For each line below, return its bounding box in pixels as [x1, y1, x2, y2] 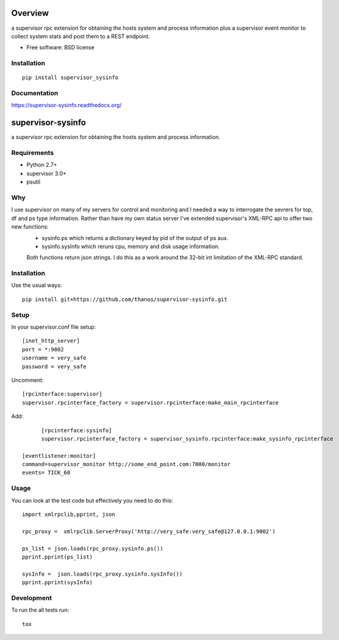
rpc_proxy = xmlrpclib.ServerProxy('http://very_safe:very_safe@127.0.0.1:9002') [22, 528, 276, 535]
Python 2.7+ [26, 161, 58, 168]
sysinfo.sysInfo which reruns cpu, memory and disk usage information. [41, 243, 220, 250]
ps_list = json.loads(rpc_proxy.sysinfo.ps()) [22, 545, 164, 552]
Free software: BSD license [26, 44, 94, 51]
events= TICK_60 [22, 469, 71, 477]
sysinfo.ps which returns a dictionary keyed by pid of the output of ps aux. [41, 234, 228, 241]
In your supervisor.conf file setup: [11, 323, 96, 331]
